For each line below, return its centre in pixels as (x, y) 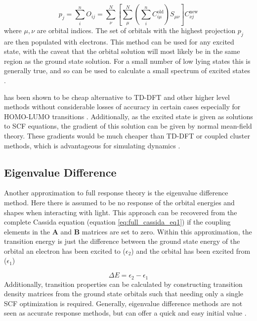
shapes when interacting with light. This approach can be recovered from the (121, 212)
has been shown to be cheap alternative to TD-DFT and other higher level (117, 97)
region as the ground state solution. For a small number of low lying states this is (127, 61)
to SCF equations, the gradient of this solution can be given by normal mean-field (128, 126)
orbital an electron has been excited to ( (65, 251)
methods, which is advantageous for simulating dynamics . (92, 145)
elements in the (27, 231)
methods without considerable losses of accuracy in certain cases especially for (122, 107)
